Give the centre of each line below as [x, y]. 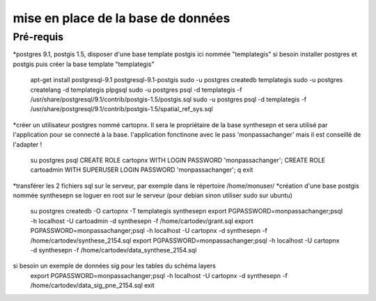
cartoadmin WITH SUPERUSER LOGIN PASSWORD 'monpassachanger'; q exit [142, 170]
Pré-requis [38, 37]
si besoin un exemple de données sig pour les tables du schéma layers [114, 266]
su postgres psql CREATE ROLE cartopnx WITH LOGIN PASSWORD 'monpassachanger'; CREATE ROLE [178, 160]
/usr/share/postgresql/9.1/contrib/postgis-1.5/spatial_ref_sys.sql [122, 109]
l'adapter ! [28, 144]
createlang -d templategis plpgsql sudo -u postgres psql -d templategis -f [136, 90]
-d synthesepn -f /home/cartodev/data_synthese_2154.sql [113, 250]
